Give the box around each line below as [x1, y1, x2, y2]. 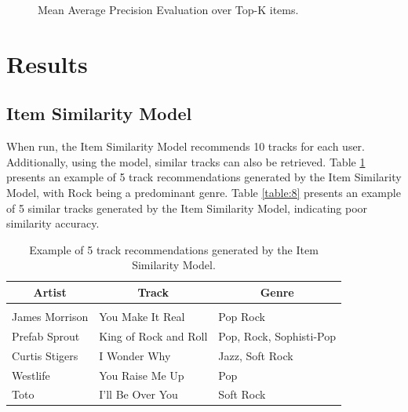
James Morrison [12, 308, 89, 325]
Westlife [12, 366, 50, 383]
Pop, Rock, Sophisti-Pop [218, 327, 336, 344]
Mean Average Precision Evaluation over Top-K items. [38, 2, 299, 17]
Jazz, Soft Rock [218, 347, 293, 363]
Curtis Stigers [12, 347, 78, 363]
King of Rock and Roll [99, 327, 208, 344]
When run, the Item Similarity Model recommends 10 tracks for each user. [6, 138, 366, 155]
